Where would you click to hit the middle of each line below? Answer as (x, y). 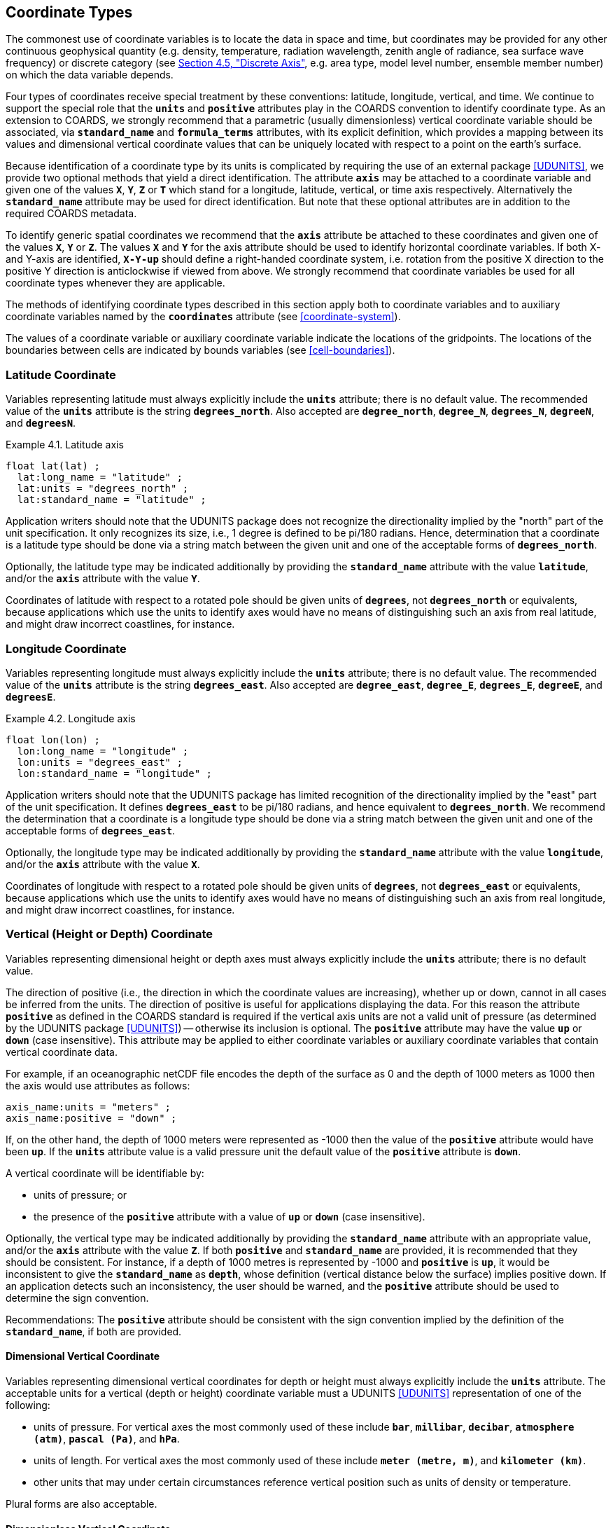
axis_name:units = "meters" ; (89, 1107)
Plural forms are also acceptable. (82, 1503)
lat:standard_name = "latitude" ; (112, 500)
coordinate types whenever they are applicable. (115, 283)
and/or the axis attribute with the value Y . (103, 579)
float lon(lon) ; (53, 739)
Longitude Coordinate (66, 648)
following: (28, 1405)
